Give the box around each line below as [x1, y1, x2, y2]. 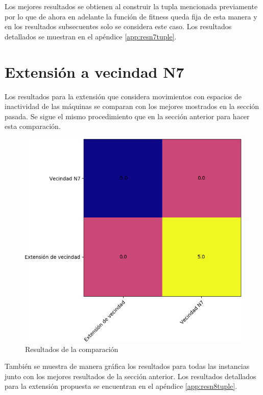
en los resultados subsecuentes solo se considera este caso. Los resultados [5, 21, 232, 32]
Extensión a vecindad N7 [5, 61, 184, 82]
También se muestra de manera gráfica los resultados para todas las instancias [5, 361, 250, 371]
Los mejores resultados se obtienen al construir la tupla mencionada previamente [5, 1, 258, 11]
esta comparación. [5, 121, 61, 131]
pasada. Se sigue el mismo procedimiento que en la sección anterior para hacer [5, 111, 250, 121]
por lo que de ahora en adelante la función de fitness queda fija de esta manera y [5, 11, 257, 21]
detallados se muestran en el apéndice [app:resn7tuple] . [5, 31, 177, 41]
